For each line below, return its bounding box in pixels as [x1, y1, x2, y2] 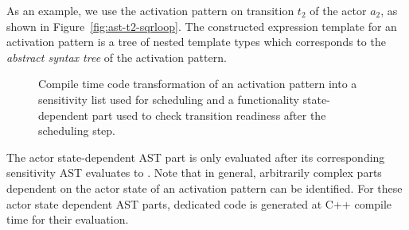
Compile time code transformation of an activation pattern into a [38, 75, 357, 92]
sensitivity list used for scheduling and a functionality [38, 90, 299, 107]
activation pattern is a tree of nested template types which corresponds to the [6, 33, 386, 50]
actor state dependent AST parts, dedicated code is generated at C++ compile [6, 195, 392, 212]
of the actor [310, 2, 367, 18]
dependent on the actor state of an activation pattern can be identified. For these [6, 179, 403, 196]
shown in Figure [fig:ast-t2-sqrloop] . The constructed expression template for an [6, 17, 397, 34]
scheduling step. [38, 122, 115, 139]
